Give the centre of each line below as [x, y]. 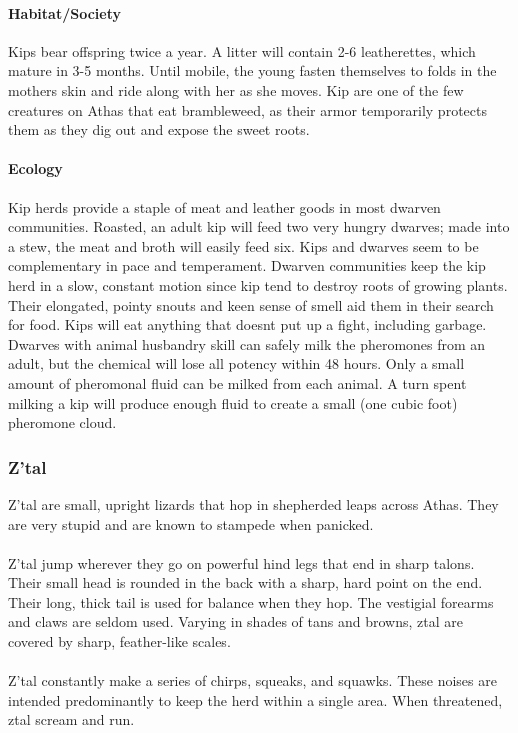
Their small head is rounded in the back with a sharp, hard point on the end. [245, 582]
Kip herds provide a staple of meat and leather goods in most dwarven [224, 206]
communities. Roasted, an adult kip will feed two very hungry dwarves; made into [259, 226]
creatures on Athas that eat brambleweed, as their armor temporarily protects [247, 109]
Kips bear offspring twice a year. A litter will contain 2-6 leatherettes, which [242, 50]
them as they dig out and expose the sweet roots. [159, 129]
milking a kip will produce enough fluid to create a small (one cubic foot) [233, 402]
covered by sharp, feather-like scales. [119, 641]
